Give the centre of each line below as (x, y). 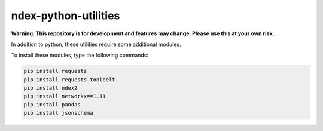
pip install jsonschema (59, 113)
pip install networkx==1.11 (65, 96)
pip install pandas (52, 104)
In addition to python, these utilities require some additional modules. (96, 44)
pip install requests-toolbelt (70, 80)
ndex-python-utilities (65, 16)
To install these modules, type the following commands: (80, 55)
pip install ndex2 (51, 88)
